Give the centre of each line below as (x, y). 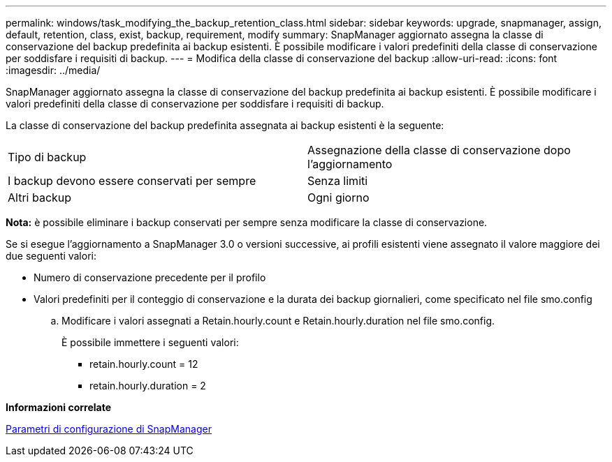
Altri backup (40, 198)
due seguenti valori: (51, 256)
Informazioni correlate (59, 407)
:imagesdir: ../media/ (53, 70)
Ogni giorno (338, 198)
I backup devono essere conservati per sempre (132, 181)
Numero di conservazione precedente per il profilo (150, 277)
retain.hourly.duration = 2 (148, 386)
